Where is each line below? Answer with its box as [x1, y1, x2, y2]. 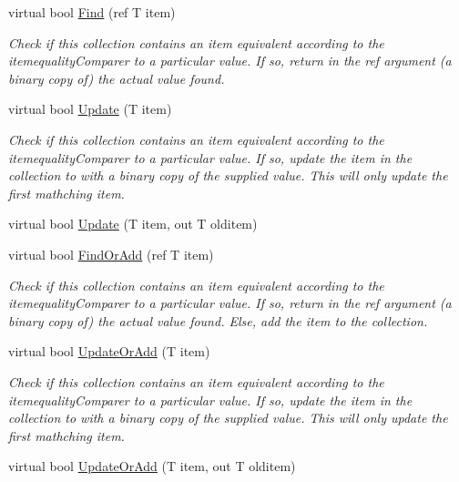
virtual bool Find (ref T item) [8, 3, 176, 21]
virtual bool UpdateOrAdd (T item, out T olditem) [8, 456, 296, 476]
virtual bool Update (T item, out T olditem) [8, 214, 258, 233]
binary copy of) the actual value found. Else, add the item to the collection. [8, 311, 428, 330]
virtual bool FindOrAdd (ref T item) [8, 244, 214, 263]
